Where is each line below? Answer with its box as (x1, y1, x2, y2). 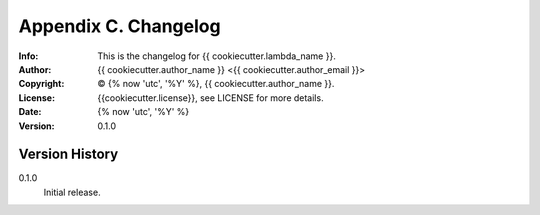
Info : (18, 50, 39, 62)
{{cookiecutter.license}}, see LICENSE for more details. (97, 91, 324, 104)
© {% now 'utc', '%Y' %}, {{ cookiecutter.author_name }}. (97, 78, 335, 90)
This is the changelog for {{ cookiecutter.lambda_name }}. (97, 50, 337, 62)
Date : (18, 106, 42, 118)
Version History (18, 146, 119, 163)
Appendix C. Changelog (18, 15, 221, 37)
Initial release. (43, 186, 101, 198)
